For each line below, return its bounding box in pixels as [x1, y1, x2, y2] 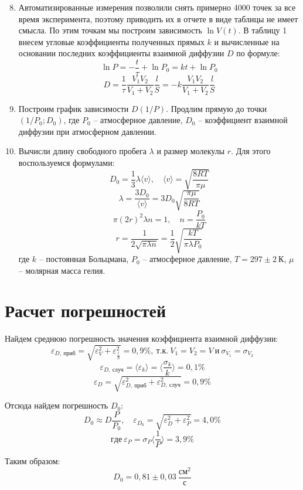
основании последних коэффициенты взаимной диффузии [18, 47, 224, 59]
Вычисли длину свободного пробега [18, 145, 147, 157]
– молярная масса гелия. [18, 264, 105, 276]
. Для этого [231, 145, 271, 157]
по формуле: [236, 47, 280, 59]
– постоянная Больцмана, [39, 253, 129, 265]
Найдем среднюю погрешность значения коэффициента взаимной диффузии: [5, 332, 278, 345]
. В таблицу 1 [238, 24, 287, 36]
